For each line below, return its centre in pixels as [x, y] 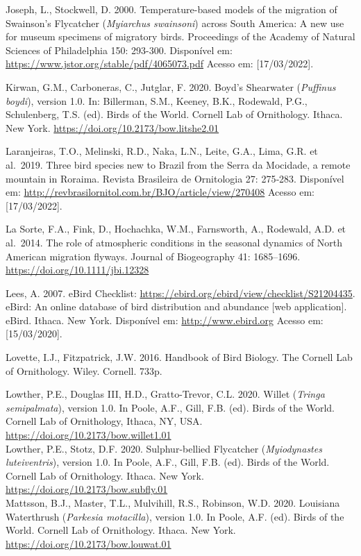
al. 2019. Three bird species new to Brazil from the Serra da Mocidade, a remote [178, 164]
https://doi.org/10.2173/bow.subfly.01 [87, 489]
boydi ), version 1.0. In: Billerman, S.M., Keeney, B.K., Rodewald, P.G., [157, 100]
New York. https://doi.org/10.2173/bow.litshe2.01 [112, 127]
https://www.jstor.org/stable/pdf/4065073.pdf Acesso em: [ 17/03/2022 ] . [160, 64]
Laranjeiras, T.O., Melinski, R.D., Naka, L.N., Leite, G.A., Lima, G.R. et [162, 151]
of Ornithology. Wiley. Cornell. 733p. [84, 370]
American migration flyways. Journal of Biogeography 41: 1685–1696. [153, 256]
